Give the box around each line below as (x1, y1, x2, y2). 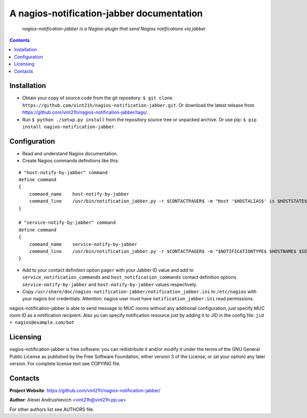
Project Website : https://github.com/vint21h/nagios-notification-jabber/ (9, 387, 161, 394)
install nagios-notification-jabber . (22, 123, 116, 130)
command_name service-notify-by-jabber (29, 241, 138, 247)
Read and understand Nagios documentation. (22, 150, 118, 156)
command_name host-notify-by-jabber (29, 191, 129, 197)
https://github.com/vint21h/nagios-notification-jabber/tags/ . (22, 109, 148, 115)
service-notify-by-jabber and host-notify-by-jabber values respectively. (22, 281, 198, 287)
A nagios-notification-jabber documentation (9, 8, 203, 19)
